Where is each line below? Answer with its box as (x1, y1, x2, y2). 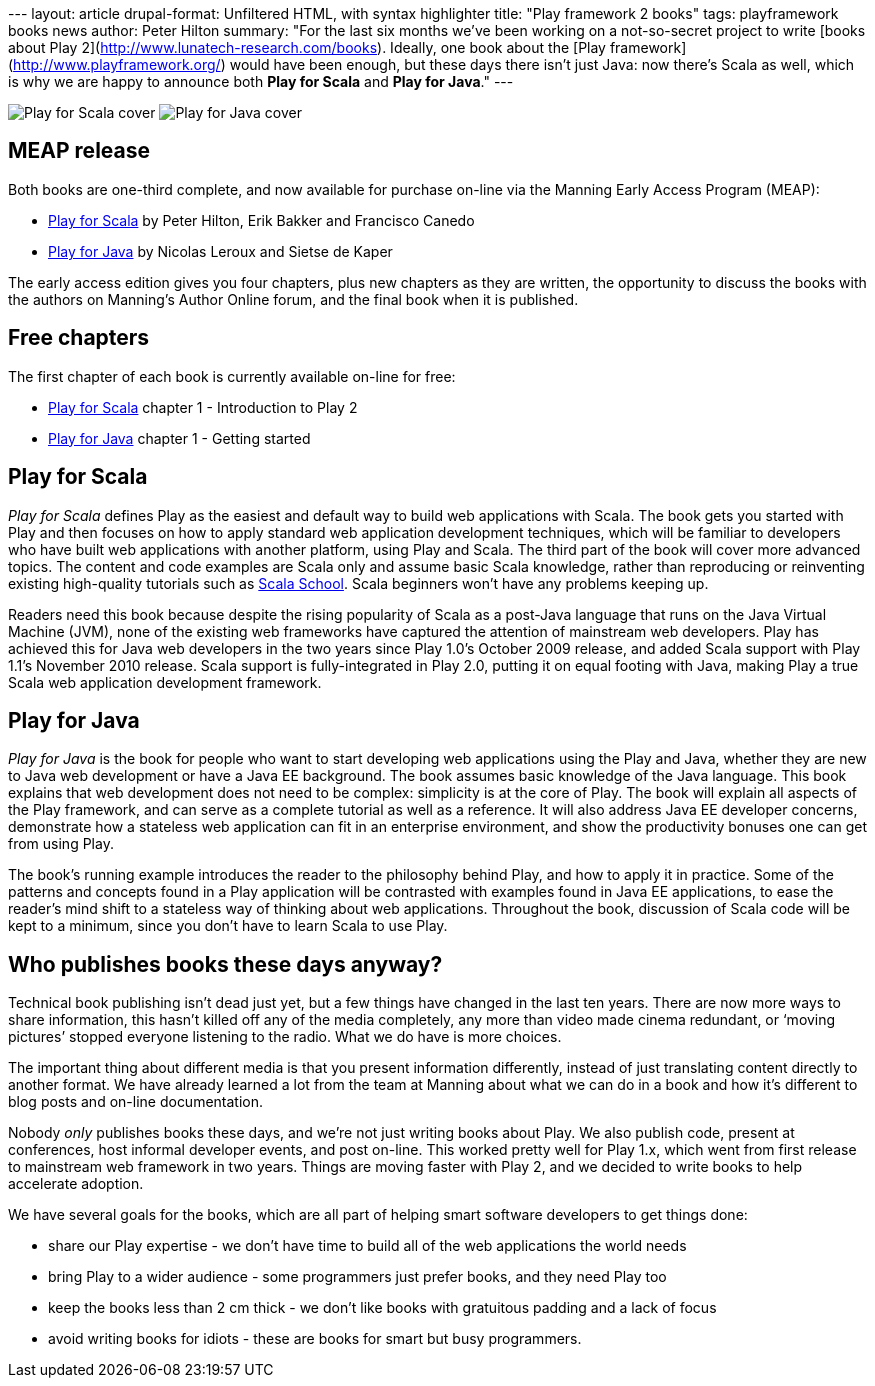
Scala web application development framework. (8, 673, 322, 691)
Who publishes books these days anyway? (8, 951, 443, 977)
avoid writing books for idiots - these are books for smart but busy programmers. (48, 1330, 582, 1348)
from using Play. (8, 835, 114, 853)
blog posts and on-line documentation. (8, 1093, 264, 1111)
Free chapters (8, 325, 150, 351)
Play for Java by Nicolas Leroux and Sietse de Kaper (48, 242, 393, 260)
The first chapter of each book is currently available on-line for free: (8, 367, 456, 385)
